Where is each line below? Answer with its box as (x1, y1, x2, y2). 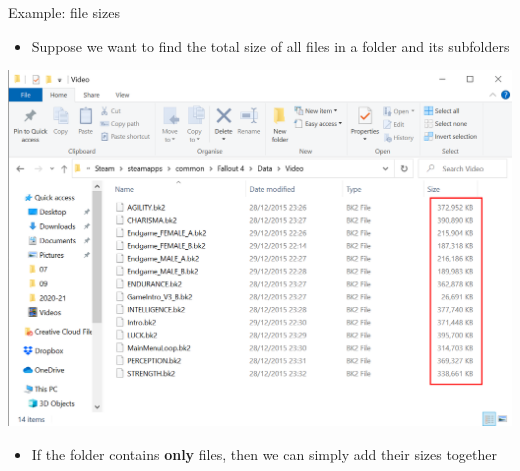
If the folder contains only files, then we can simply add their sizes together (31, 443, 498, 464)
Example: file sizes (8, 2, 120, 22)
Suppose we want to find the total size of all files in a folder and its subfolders (31, 35, 510, 56)
